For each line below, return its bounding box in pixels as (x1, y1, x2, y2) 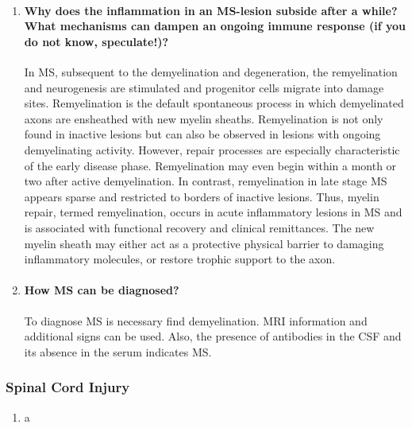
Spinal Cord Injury (6, 377, 130, 397)
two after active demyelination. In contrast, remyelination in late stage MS (24, 173, 387, 189)
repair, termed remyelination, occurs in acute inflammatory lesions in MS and (24, 204, 402, 220)
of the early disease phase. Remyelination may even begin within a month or (24, 157, 397, 173)
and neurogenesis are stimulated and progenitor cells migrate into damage (24, 79, 384, 95)
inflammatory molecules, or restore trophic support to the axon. (24, 251, 336, 267)
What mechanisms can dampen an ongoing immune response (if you (24, 18, 406, 34)
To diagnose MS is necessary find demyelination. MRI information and (24, 312, 368, 329)
